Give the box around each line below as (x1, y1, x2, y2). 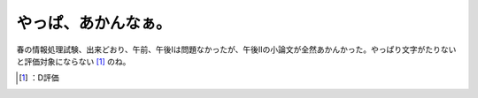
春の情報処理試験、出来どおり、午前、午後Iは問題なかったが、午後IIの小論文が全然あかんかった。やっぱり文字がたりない (16, 44, 457, 55)
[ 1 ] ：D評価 (19, 72, 59, 83)
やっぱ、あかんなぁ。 (16, 13, 172, 33)
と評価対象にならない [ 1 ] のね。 (16, 56, 131, 66)
